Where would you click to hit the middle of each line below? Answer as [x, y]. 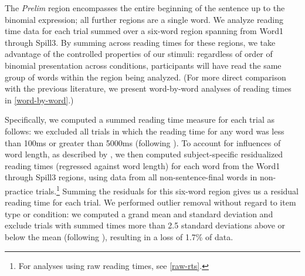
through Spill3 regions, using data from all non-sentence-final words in [131, 177]
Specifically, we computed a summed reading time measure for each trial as [140, 120]
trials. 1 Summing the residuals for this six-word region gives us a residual [167, 190]
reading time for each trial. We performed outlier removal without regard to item [150, 202]
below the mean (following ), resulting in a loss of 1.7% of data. [119, 236]
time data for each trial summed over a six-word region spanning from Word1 [144, 31]
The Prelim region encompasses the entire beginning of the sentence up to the [145, 8]
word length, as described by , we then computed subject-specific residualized [144, 154]
